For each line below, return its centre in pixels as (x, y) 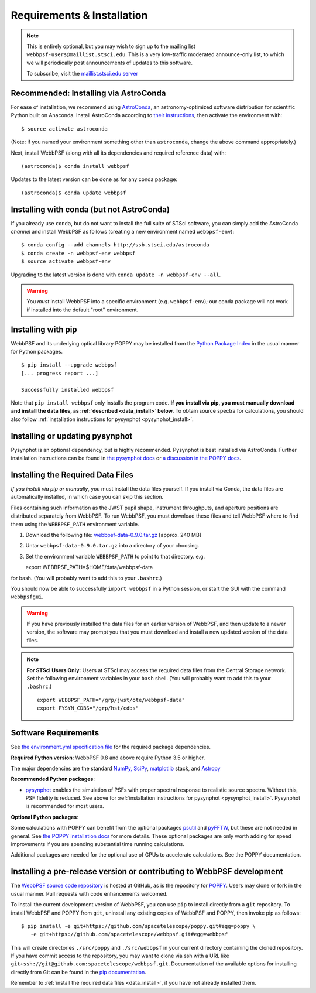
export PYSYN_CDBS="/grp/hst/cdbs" (88, 708)
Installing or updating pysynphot (72, 436)
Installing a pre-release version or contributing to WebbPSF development (147, 872)
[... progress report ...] (60, 373)
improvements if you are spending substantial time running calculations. (97, 844)
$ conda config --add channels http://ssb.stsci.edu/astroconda (116, 245)
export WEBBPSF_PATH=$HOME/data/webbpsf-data (89, 567)
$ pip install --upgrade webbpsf (69, 365)
